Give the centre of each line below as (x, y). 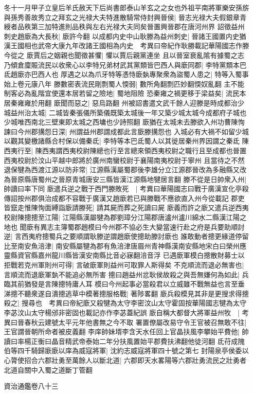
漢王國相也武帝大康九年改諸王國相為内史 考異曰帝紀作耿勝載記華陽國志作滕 (126, 45)
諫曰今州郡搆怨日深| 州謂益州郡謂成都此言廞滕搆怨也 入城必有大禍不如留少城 (126, 131)
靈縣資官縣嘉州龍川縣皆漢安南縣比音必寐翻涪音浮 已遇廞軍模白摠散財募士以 (124, 255)
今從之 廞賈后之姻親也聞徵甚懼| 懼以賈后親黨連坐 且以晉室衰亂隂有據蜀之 (121, 55)
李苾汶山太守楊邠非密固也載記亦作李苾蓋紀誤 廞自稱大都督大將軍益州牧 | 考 (126, 312)
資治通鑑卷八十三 (31, 386)
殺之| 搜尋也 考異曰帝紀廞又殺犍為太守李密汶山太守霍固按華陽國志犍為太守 (125, 303)
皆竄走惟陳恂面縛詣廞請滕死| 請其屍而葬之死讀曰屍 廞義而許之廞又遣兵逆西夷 (126, 207)
